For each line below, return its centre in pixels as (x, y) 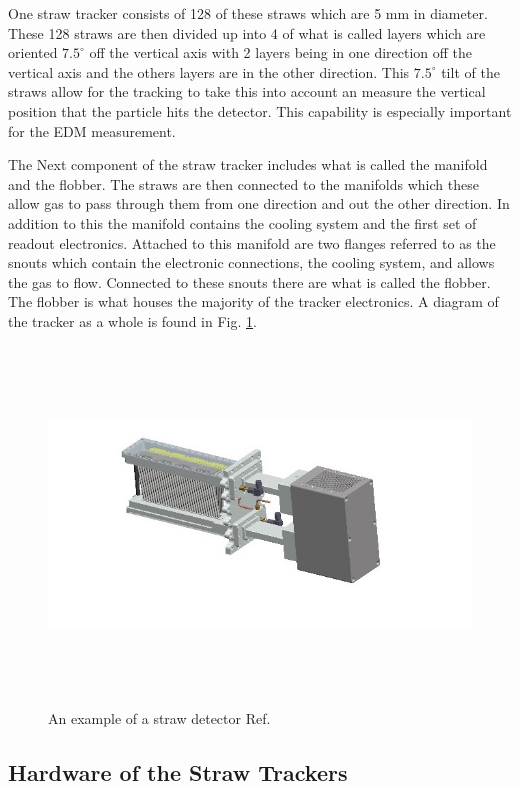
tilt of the (470, 71)
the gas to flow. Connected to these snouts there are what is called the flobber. (249, 281)
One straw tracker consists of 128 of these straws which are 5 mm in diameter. (248, 13)
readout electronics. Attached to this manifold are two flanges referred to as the (252, 242)
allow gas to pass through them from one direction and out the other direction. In (259, 203)
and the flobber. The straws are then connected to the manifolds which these (243, 183)
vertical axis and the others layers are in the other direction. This (209, 71)
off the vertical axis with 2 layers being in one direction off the (281, 52)
